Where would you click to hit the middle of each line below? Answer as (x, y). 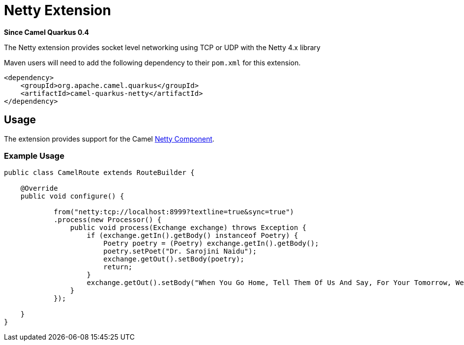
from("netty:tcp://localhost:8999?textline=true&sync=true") (174, 212)
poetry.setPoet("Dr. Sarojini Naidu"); (180, 251)
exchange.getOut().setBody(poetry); (174, 259)
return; (118, 267)
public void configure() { (72, 196)
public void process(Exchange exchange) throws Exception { (188, 228)
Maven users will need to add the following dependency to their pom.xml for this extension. (152, 62)
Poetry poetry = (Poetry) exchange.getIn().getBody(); (211, 244)
